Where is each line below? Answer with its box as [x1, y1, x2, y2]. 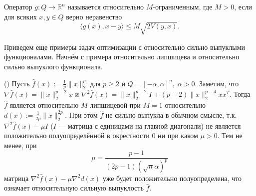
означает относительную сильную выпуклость [4, 183, 144, 193]
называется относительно [67, 1, 144, 11]
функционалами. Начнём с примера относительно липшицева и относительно [4, 51, 240, 62]
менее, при [4, 140, 37, 150]
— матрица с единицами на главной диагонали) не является [58, 120, 241, 131]
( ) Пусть [4, 78, 30, 88]
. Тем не [217, 130, 243, 141]
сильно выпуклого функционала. [4, 61, 103, 71]
